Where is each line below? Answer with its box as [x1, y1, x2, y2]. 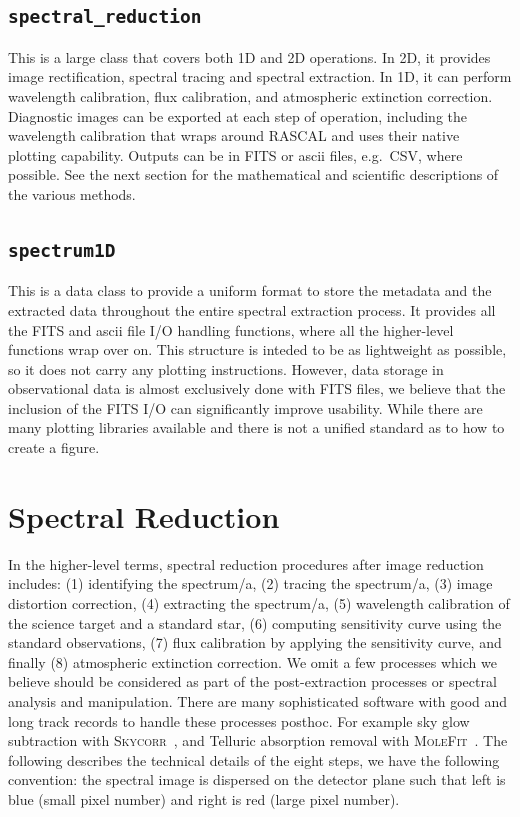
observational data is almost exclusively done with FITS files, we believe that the [8, 378, 506, 399]
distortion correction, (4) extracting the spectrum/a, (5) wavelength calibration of [8, 592, 510, 613]
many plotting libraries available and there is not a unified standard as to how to [8, 417, 505, 438]
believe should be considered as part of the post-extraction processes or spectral [8, 671, 497, 692]
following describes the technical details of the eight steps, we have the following [8, 749, 500, 770]
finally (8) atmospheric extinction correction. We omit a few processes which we [8, 651, 497, 672]
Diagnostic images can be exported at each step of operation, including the [8, 105, 468, 126]
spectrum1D [8, 239, 116, 261]
